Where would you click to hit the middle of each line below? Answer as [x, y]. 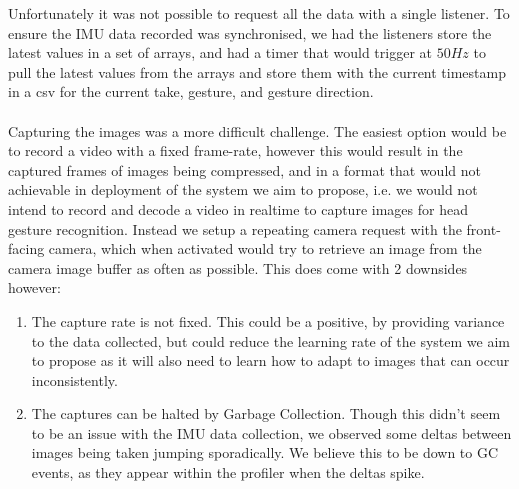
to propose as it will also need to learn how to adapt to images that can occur [270, 360]
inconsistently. [74, 379]
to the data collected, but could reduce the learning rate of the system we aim [270, 340]
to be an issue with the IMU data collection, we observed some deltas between [271, 432]
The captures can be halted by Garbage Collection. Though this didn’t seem [266, 413]
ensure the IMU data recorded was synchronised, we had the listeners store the [250, 32]
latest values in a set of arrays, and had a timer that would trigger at [220, 52]
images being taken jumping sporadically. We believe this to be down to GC [265, 452]
